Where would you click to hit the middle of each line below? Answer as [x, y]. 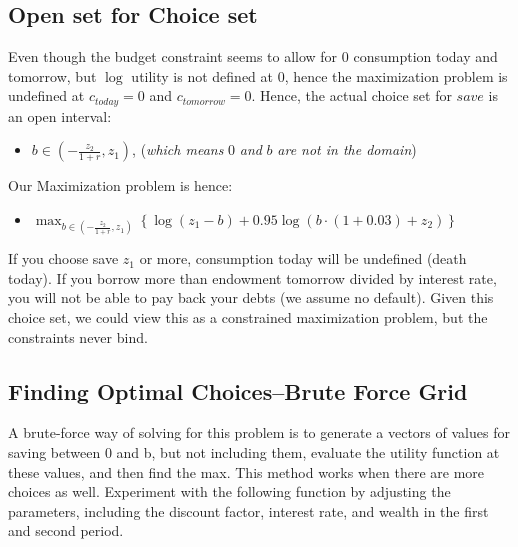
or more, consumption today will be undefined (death [303, 258]
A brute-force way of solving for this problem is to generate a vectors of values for [259, 432]
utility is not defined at [202, 75]
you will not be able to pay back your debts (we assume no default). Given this [251, 297]
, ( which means [178, 149]
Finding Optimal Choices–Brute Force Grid [238, 390]
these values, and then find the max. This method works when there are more [246, 471]
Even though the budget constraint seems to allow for [173, 56]
